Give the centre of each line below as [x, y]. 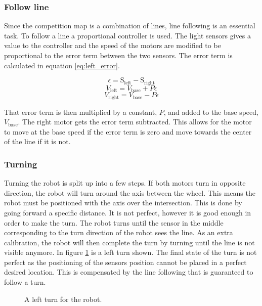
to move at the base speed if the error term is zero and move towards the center [128, 131]
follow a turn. [25, 282]
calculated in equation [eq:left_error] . [62, 65]
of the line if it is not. [37, 141]
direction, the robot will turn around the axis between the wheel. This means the [130, 192]
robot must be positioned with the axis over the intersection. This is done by [123, 203]
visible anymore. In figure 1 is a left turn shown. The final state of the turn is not [130, 252]
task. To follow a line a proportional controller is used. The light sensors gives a [127, 35]
